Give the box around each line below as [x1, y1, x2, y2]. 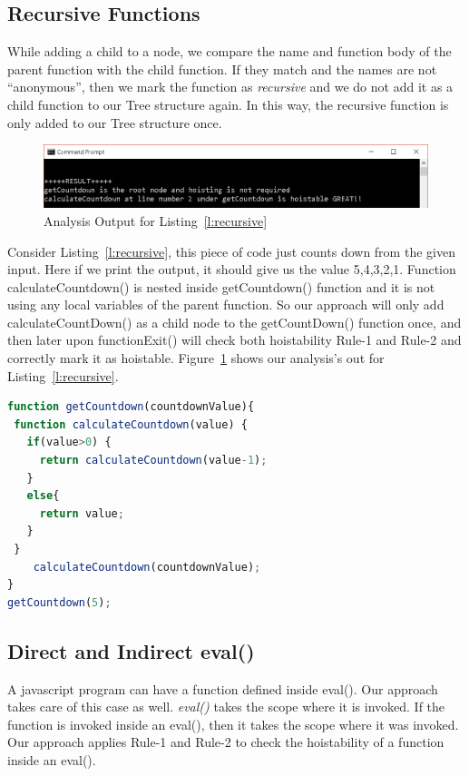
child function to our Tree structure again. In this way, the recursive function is [7, 94, 449, 113]
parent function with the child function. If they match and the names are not [7, 59, 437, 78]
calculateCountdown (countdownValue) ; [33, 560, 261, 574]
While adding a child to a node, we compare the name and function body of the [7, 42, 452, 61]
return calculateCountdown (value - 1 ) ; [39, 454, 268, 467]
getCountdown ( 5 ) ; [7, 595, 112, 609]
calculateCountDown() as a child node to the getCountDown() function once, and [7, 312, 462, 331]
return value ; [39, 506, 124, 520]
